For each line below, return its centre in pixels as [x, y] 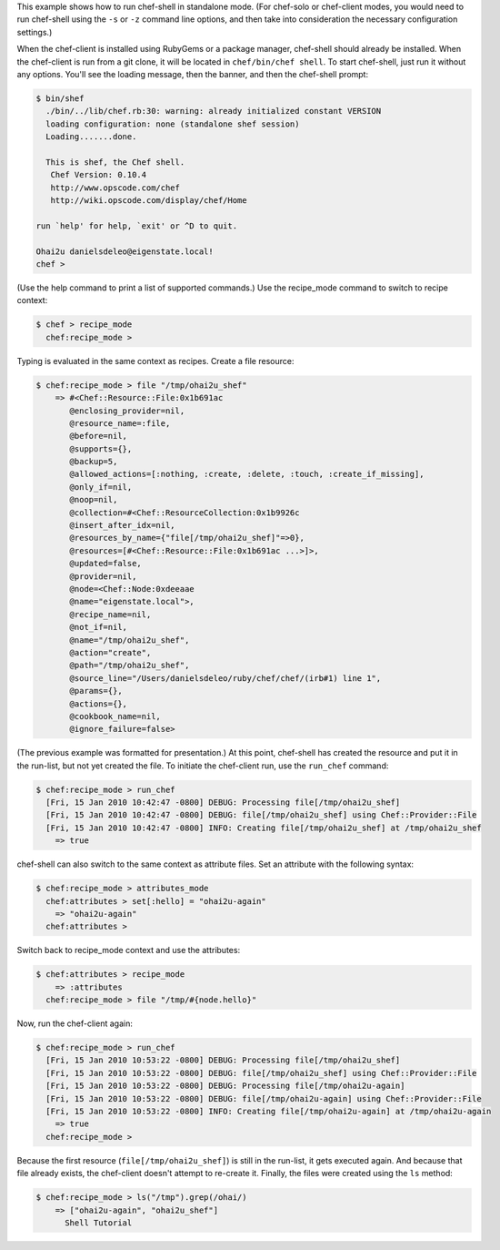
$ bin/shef [60, 98]
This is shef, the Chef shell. [115, 162]
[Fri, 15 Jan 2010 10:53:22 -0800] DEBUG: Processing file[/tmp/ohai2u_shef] [223, 1060]
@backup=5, [94, 462]
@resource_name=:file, [120, 423]
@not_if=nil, [98, 627]
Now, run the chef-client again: [75, 1023]
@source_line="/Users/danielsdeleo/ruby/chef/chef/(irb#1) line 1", [225, 678]
